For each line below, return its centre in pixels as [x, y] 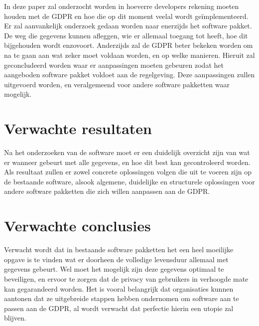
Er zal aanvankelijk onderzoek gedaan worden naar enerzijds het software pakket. [128, 26]
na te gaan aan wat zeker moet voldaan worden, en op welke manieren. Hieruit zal [129, 55]
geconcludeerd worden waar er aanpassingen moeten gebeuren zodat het [114, 65]
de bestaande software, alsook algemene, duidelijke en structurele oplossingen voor [129, 181]
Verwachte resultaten [78, 128]
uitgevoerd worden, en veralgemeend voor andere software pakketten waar [117, 84]
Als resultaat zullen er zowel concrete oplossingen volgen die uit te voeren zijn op [128, 172]
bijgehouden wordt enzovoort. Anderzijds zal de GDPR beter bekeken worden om [129, 45]
